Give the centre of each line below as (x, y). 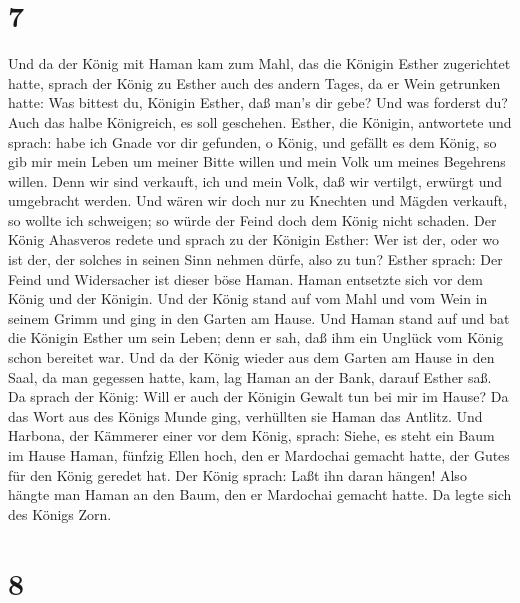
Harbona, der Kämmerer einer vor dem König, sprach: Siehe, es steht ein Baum (251, 435)
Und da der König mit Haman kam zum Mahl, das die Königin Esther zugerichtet (259, 63)
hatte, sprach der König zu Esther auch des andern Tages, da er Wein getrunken (254, 82)
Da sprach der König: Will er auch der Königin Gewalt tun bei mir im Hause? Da (258, 396)
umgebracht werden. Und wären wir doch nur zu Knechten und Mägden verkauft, (258, 200)
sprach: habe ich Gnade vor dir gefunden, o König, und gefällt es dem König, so (252, 141)
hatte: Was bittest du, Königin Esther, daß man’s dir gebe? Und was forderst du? (258, 102)
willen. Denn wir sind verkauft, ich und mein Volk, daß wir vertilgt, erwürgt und (255, 180)
